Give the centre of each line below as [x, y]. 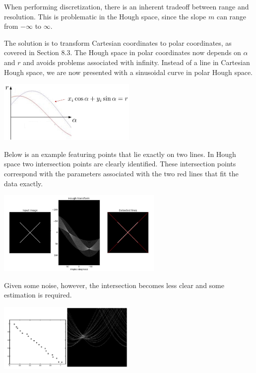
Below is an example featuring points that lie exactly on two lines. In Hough [120, 154]
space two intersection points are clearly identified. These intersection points [120, 164]
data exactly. [24, 183]
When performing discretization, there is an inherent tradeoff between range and [127, 6]
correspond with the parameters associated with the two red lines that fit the [121, 174]
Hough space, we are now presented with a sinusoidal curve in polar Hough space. [128, 72]
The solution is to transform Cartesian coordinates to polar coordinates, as [118, 42]
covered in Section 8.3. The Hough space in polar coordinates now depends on [123, 52]
